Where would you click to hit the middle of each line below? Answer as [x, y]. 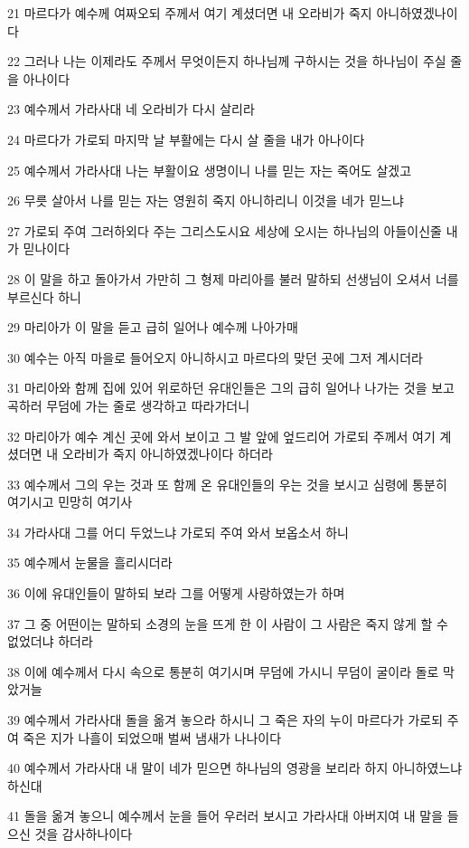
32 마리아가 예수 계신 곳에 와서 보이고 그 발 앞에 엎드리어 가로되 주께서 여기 [221, 436]
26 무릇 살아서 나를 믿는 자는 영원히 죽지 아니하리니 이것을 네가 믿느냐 [206, 200]
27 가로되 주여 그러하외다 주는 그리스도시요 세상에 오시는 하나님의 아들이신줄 [225, 230]
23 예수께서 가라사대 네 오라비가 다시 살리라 [131, 109]
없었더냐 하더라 [50, 641]
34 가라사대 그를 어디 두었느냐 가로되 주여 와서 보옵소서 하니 [178, 532]
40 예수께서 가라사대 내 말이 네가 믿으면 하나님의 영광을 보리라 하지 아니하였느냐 [235, 768]
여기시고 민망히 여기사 [70, 502]
